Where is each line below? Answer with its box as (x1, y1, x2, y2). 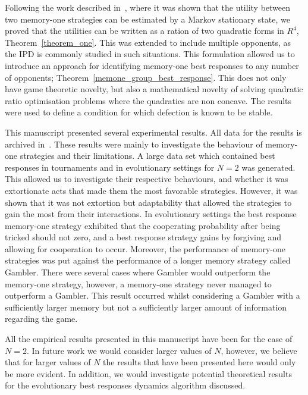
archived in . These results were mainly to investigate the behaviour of (5, 137, 263, 150)
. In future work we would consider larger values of (26, 344, 212, 356)
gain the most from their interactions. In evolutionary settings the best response (5, 208, 297, 220)
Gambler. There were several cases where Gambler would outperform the (5, 266, 271, 278)
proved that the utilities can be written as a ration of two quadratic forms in (5, 24, 284, 37)
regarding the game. (5, 312, 78, 325)
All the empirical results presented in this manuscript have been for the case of (5, 333, 293, 345)
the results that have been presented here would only (103, 356, 296, 368)
